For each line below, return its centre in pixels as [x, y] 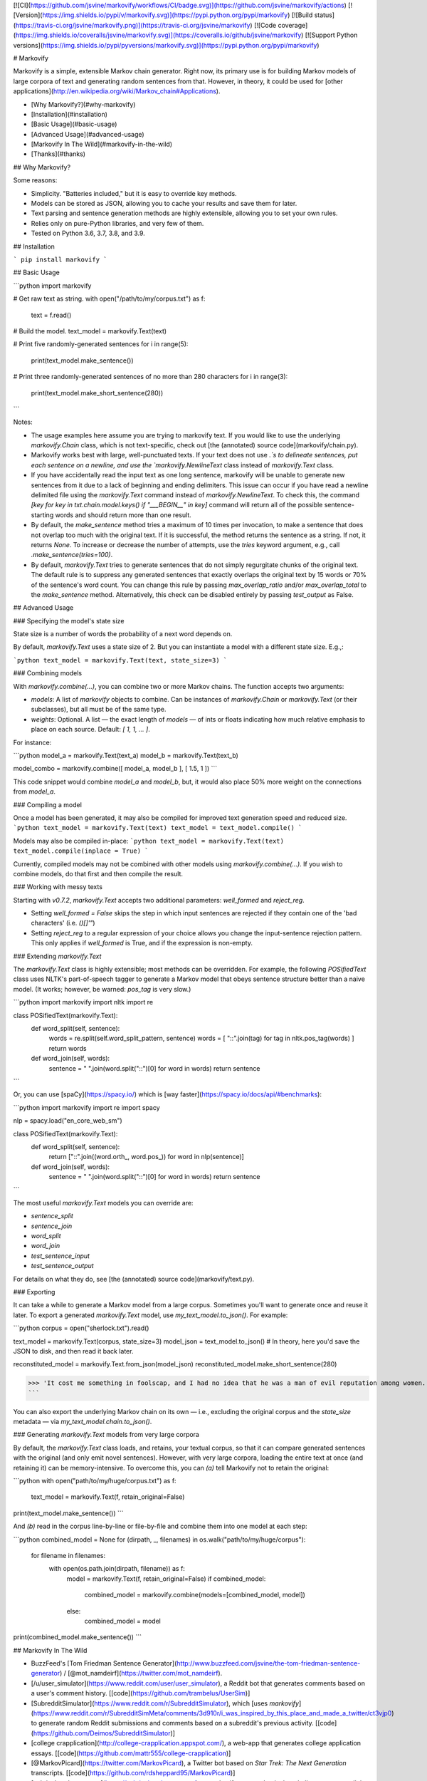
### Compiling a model [47, 804]
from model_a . [35, 791]
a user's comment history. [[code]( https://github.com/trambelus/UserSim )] [141, 1693]
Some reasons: [35, 180]
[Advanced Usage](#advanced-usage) [88, 134]
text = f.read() [51, 315]
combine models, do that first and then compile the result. [98, 873]
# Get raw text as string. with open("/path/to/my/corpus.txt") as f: [109, 298]
